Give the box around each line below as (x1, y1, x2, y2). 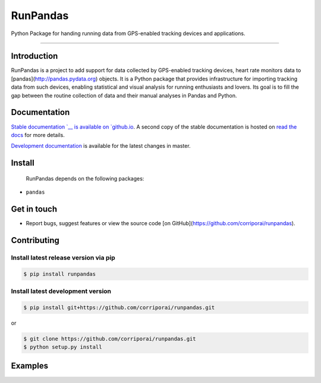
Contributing (11, 235, 59, 245)
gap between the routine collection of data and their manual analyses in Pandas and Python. (11, 92, 237, 99)
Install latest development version (11, 287, 112, 295)
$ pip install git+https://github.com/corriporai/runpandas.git (23, 304, 215, 311)
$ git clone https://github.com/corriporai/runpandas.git (23, 335, 196, 342)
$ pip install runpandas (23, 270, 96, 277)
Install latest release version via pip (11, 253, 115, 261)
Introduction (11, 51, 58, 61)
